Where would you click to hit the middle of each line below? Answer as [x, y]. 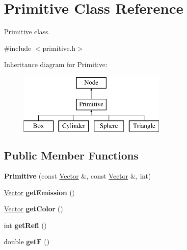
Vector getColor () [34, 209]
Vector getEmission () [40, 192]
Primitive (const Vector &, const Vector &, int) [78, 176]
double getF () [27, 241]
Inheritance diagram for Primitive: [56, 64]
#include [18, 48]
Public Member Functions [71, 155]
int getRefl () [26, 225]
